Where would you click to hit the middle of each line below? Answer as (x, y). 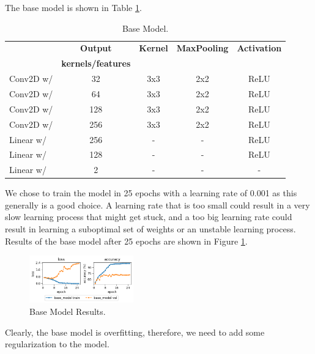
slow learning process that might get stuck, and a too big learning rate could (149, 217)
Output (96, 48)
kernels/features (96, 63)
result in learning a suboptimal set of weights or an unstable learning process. (150, 229)
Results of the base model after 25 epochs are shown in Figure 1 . (126, 241)
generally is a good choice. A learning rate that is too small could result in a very (157, 205)
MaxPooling (202, 48)
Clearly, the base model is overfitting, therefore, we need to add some (135, 332)
